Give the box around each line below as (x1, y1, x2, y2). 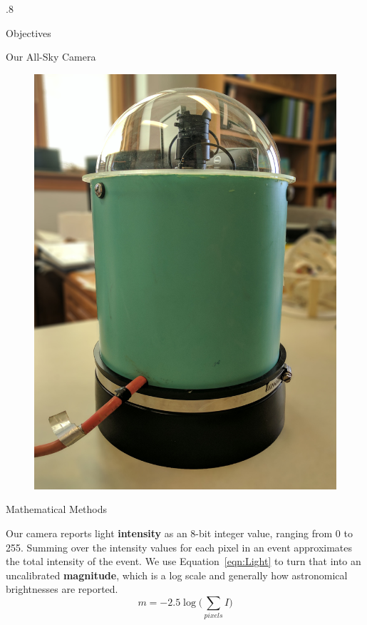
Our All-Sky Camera (6, 49, 96, 64)
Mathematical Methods (6, 502, 108, 517)
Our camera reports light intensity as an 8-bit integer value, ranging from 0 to (6, 525, 353, 540)
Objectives (6, 25, 51, 40)
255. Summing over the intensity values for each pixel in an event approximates (6, 539, 353, 554)
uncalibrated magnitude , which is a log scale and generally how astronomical (6, 567, 348, 582)
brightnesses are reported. (6, 581, 118, 596)
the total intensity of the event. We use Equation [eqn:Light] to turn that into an (6, 554, 361, 569)
